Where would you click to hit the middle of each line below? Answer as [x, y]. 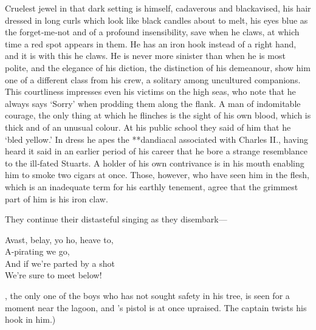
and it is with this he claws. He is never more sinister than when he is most [145, 56]
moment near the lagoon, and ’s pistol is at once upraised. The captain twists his [156, 307]
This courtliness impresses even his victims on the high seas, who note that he [150, 91]
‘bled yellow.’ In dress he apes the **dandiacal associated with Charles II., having [157, 139]
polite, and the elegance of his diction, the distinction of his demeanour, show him [158, 67]
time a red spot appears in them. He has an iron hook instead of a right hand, [151, 43]
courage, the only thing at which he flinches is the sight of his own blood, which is [158, 115]
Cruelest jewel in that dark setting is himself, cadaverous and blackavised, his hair [158, 8]
